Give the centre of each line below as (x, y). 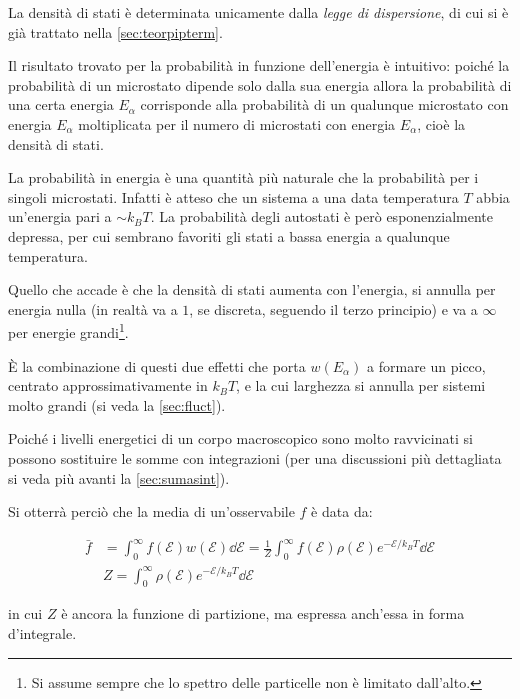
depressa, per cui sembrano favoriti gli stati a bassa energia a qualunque (229, 235)
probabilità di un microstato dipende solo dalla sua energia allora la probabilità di (260, 84)
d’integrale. (42, 632)
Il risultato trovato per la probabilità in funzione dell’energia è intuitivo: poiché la (259, 65)
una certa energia (61, 104)
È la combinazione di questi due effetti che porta (157, 365)
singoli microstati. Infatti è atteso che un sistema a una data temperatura (233, 196)
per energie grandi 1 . (68, 330)
